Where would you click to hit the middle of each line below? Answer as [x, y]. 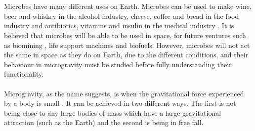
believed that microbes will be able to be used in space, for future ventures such [125, 35]
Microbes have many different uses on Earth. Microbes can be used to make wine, [128, 6]
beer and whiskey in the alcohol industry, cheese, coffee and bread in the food [122, 16]
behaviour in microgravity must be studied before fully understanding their [118, 64]
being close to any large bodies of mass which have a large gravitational [113, 112]
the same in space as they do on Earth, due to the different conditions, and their [126, 55]
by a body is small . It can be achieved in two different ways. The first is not [120, 103]
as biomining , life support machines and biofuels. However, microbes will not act [127, 45]
